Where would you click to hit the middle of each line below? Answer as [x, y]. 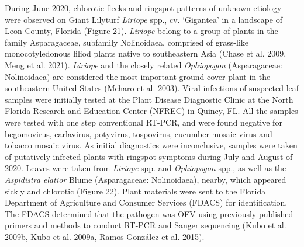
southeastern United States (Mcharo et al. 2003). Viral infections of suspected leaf [152, 88]
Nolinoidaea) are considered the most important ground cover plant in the [138, 76]
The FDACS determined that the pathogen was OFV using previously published [149, 213]
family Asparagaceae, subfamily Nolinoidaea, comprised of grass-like [127, 42]
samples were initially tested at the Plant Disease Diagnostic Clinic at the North [149, 99]
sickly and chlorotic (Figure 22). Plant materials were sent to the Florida [135, 191]
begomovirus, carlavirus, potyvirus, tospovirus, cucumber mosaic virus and [139, 133]
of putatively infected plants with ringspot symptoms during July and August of [149, 156]
